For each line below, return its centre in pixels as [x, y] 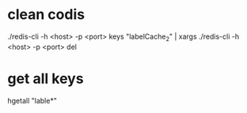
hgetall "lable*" [32, 100]
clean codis [46, 15]
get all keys [46, 79]
